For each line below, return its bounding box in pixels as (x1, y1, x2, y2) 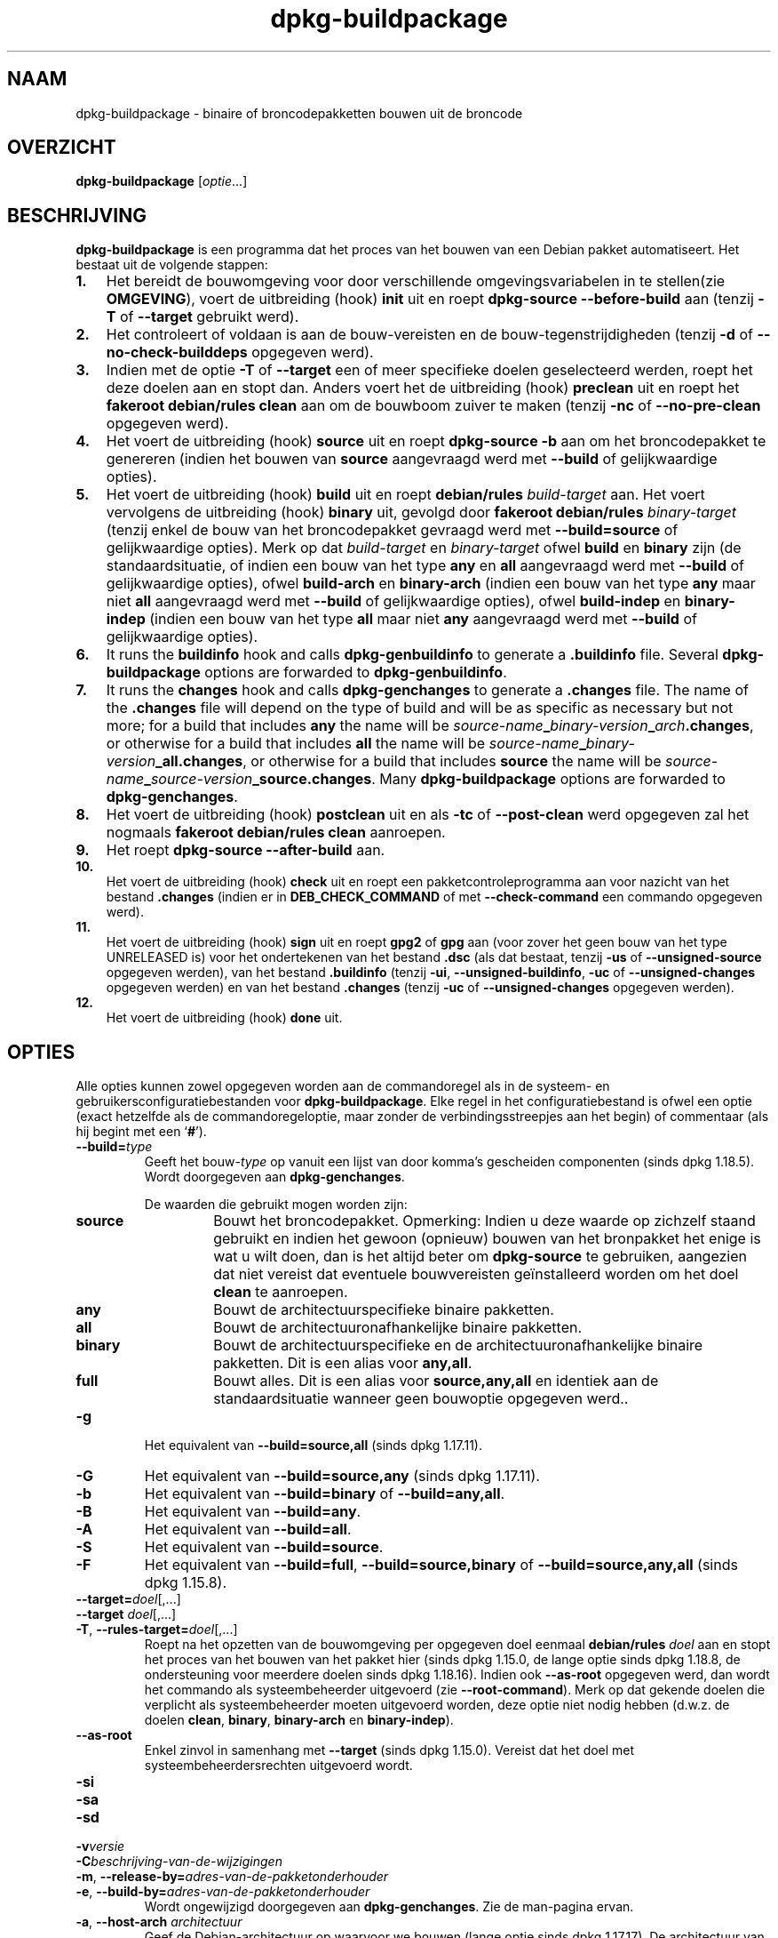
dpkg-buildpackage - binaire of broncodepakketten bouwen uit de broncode (75, 105, 523, 121)
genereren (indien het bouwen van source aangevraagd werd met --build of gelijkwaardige (106, 450, 718, 468)
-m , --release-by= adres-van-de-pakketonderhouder (75, 1869, 389, 1885)
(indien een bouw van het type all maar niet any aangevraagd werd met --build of (149, 610, 697, 629)
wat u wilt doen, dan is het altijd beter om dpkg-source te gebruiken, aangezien (213, 1247, 747, 1266)
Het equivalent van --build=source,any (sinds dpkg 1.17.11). (144, 1467, 540, 1486)
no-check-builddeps (106, 343, 248, 362)
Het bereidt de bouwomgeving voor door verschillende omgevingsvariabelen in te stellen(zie (106, 272, 726, 291)
